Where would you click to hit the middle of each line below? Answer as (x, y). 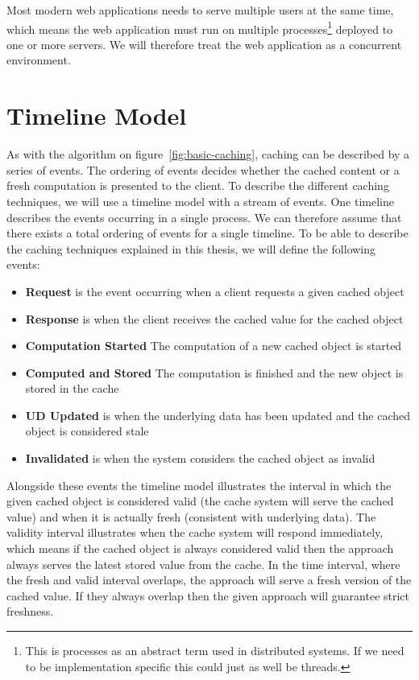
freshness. (30, 611)
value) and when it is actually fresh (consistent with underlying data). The (191, 516)
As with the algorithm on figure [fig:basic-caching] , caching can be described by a (208, 154)
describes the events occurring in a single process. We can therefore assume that (204, 217)
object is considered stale (87, 431)
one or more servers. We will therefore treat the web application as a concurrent (204, 44)
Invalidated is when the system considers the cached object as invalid (200, 458)
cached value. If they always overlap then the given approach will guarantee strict (208, 595)
